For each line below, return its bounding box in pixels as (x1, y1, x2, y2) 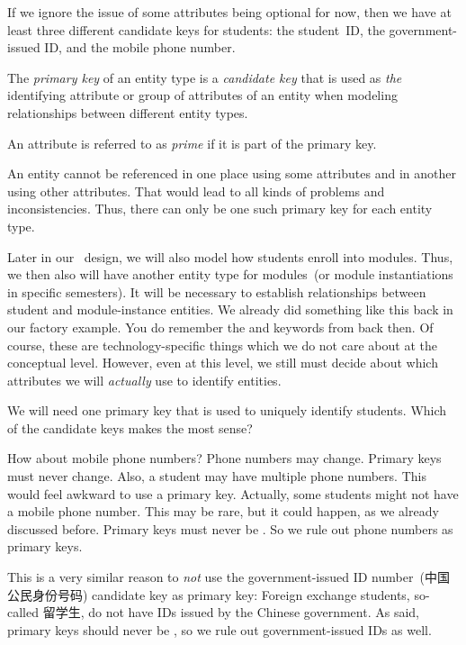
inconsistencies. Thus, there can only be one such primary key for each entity (7, 199, 433, 218)
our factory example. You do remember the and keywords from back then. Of (7, 317, 434, 336)
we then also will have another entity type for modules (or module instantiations (7, 265, 453, 284)
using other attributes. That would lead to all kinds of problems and (7, 181, 385, 200)
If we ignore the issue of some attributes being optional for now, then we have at (7, 3, 452, 21)
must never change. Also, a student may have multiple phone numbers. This (7, 467, 426, 486)
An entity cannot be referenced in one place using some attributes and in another (7, 164, 456, 183)
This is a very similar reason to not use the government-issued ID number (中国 (7, 568, 450, 586)
